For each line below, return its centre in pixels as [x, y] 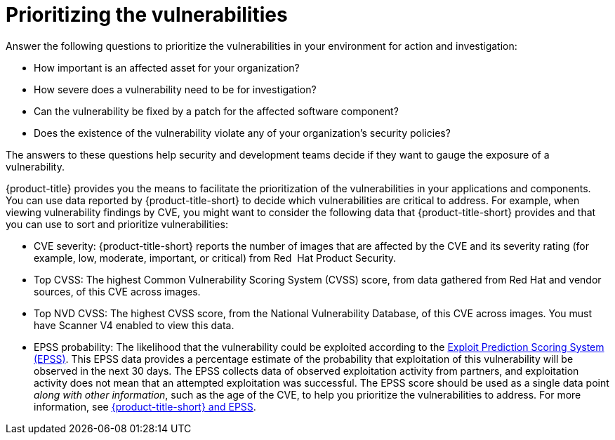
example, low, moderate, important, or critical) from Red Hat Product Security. [215, 258]
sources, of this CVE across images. [117, 291]
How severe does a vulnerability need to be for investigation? [175, 89]
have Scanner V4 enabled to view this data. [134, 325]
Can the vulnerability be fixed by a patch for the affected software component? [216, 111]
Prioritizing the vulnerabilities [147, 15]
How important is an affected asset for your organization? [167, 67]
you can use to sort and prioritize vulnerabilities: [117, 224]
